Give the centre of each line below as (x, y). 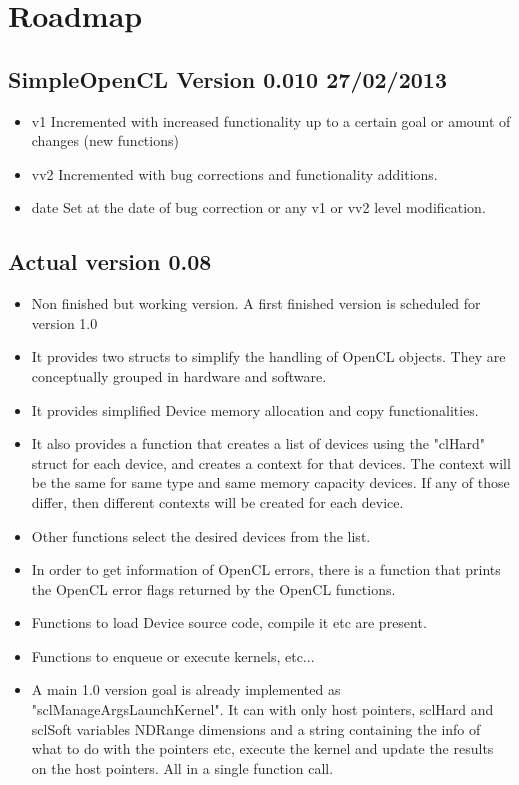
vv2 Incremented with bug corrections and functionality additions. (234, 173)
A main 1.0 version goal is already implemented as (186, 689)
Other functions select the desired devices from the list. (201, 535)
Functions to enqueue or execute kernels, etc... (173, 655)
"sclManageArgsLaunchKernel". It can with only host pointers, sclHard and (262, 709)
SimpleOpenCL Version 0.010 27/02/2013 (227, 78)
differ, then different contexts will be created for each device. (217, 501)
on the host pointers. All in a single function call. (182, 767)
